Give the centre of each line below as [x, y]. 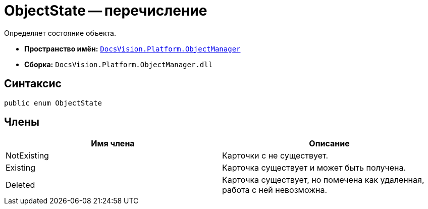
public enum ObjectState [53, 103]
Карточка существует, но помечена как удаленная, [323, 180]
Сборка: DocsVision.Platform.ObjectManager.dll [119, 64]
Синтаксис [33, 84]
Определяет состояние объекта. [60, 33]
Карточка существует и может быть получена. [314, 168]
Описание [329, 144]
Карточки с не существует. [275, 156]
